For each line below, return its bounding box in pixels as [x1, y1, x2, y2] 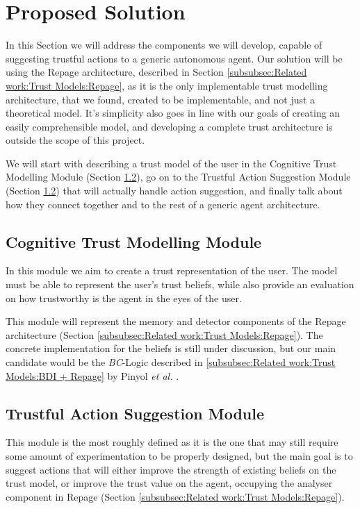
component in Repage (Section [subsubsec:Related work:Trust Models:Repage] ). [6, 489, 345, 503]
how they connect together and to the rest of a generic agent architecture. [6, 197, 320, 211]
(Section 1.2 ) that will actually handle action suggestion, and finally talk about [6, 183, 343, 198]
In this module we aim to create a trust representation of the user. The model [6, 263, 338, 278]
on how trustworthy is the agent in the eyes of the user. [6, 290, 242, 305]
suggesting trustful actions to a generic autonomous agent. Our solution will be [6, 51, 343, 65]
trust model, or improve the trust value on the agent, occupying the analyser [6, 476, 333, 490]
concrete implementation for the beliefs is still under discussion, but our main [6, 341, 336, 356]
